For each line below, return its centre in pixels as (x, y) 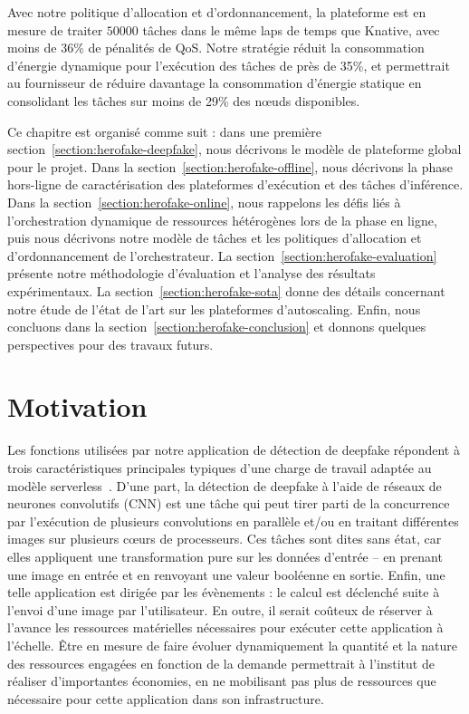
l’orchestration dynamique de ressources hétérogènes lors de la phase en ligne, (222, 220)
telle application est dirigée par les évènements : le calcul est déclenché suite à (224, 592)
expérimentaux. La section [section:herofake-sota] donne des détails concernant (226, 290)
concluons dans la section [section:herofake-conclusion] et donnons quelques (217, 327)
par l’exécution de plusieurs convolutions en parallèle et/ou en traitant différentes (233, 521)
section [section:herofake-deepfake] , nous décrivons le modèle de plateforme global (234, 149)
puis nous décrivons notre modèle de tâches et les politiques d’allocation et (215, 238)
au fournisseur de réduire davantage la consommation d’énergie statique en (215, 83)
